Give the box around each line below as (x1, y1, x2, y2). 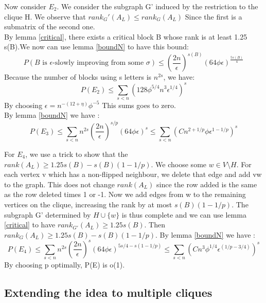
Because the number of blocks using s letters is (4, 72, 152, 82)
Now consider (4, 1, 46, 11)
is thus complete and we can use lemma (121, 209, 246, 220)
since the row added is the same (156, 179, 257, 189)
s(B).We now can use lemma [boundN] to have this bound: (4, 41, 189, 52)
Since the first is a (185, 11, 242, 22)
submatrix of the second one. (4, 21, 95, 32)
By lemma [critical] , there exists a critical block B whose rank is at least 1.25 (4, 31, 247, 42)
